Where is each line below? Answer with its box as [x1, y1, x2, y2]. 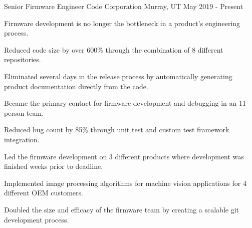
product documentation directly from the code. [4, 81, 148, 91]
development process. [4, 214, 69, 224]
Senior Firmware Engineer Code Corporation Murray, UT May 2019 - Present [4, 1, 243, 11]
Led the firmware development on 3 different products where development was [4, 151, 244, 161]
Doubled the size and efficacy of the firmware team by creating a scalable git [4, 204, 239, 214]
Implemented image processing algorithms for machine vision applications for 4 [4, 177, 246, 188]
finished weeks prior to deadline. [4, 161, 103, 171]
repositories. [4, 54, 41, 65]
